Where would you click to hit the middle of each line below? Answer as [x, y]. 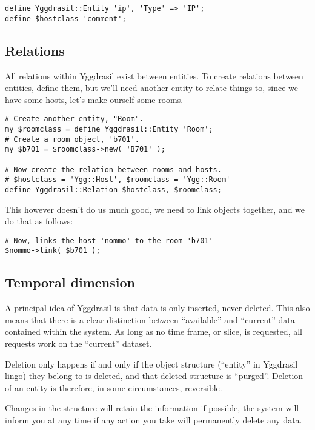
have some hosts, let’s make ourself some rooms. [94, 99]
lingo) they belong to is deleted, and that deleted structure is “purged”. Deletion [154, 376]
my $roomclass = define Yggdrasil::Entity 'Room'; [109, 129]
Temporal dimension [70, 282]
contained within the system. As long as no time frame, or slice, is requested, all [154, 331]
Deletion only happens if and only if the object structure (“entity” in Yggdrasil [151, 364]
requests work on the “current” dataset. [78, 344]
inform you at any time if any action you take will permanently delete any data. [154, 420]
